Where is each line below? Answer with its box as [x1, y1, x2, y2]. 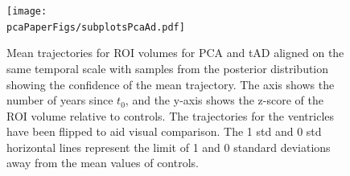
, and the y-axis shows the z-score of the [125, 92, 323, 108]
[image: [6, 6, 47, 17]
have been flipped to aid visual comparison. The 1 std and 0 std [6, 123, 322, 140]
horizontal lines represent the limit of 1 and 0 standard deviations [6, 138, 331, 155]
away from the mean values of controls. [6, 154, 199, 171]
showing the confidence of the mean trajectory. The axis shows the [6, 76, 335, 92]
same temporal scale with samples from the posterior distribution [6, 59, 329, 76]
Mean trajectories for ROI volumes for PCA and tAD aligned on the [6, 44, 344, 61]
